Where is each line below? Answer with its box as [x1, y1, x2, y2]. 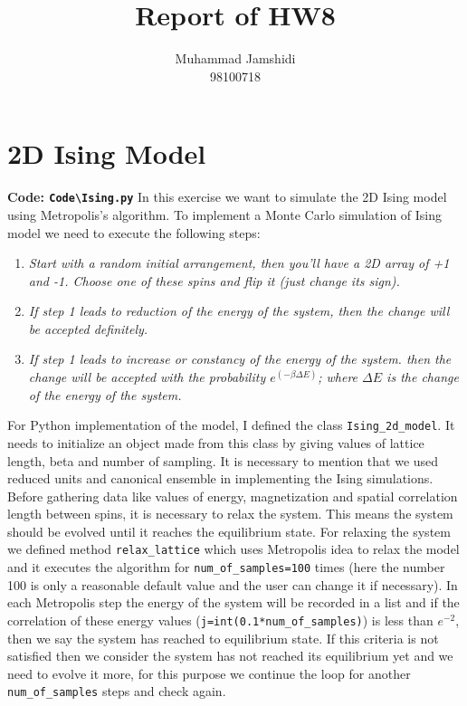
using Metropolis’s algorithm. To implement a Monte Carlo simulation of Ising [7, 205, 443, 224]
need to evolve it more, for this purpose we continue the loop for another [7, 663, 411, 682]
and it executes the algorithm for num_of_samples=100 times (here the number [7, 558, 445, 577]
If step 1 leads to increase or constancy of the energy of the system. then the [28, 349, 452, 368]
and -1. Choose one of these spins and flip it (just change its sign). [28, 271, 400, 290]
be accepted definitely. [28, 319, 148, 338]
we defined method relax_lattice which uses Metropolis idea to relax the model [7, 539, 460, 558]
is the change [386, 367, 459, 386]
